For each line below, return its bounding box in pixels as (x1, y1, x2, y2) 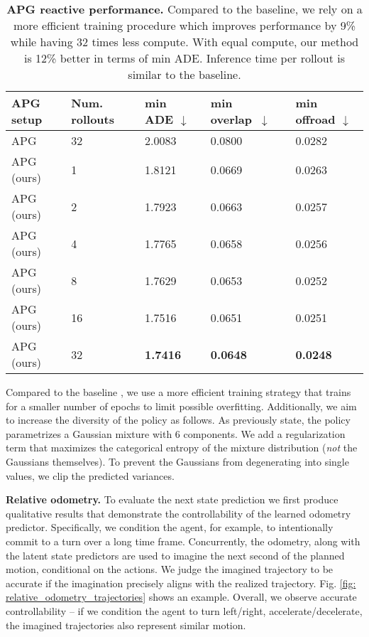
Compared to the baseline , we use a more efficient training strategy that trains (6, 385, 351, 399)
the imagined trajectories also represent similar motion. (6, 617, 246, 632)
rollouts (71, 111, 114, 127)
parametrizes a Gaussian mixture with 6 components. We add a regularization (6, 426, 346, 441)
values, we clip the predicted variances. (6, 468, 175, 483)
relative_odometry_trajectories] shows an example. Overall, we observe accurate (6, 589, 357, 604)
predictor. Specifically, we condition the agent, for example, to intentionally (6, 520, 334, 535)
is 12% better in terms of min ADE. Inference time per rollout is (23, 50, 346, 66)
